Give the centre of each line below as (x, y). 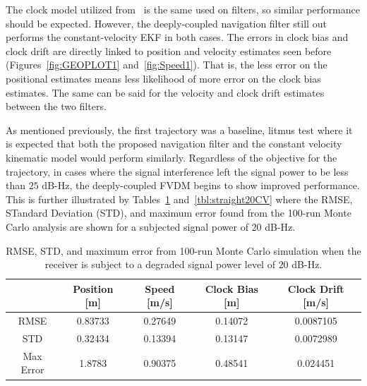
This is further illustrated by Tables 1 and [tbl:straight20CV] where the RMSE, (179, 199)
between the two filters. (56, 106)
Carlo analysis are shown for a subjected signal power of (127, 226)
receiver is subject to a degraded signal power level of (160, 264)
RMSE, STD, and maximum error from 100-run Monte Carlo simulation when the (183, 250)
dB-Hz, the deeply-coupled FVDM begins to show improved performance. (201, 185)
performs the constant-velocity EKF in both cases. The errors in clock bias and (177, 37)
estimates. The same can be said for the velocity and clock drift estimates (165, 92)
